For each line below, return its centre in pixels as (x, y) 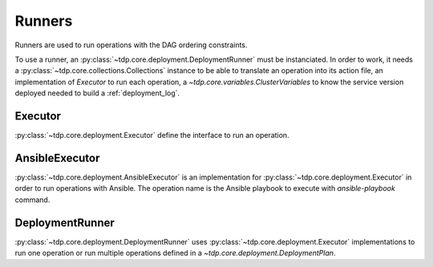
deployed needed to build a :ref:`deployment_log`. (97, 93)
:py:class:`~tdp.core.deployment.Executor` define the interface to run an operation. (152, 136)
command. (32, 200)
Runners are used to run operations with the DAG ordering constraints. (131, 45)
